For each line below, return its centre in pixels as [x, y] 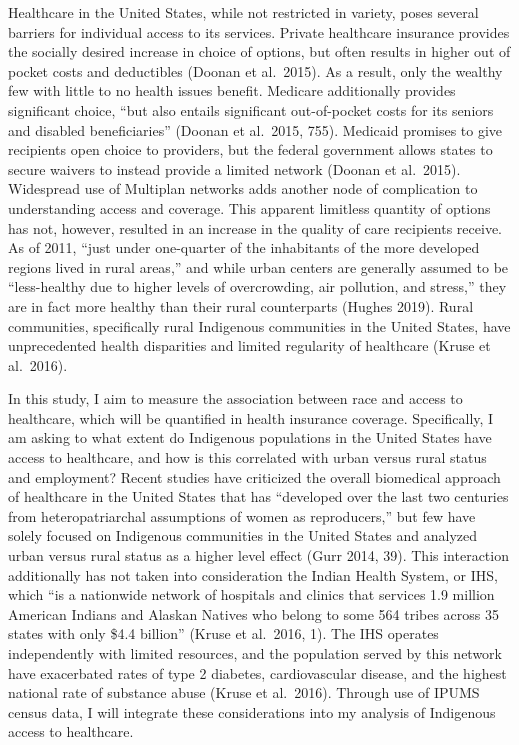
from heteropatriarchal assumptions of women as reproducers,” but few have [242, 515]
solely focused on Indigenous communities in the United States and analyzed [242, 535]
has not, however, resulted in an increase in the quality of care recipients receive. [255, 227]
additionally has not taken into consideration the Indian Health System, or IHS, [253, 574]
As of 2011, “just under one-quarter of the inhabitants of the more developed [244, 247]
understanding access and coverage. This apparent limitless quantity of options [249, 207]
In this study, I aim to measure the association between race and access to [235, 398]
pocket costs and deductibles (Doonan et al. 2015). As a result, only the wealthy [255, 70]
